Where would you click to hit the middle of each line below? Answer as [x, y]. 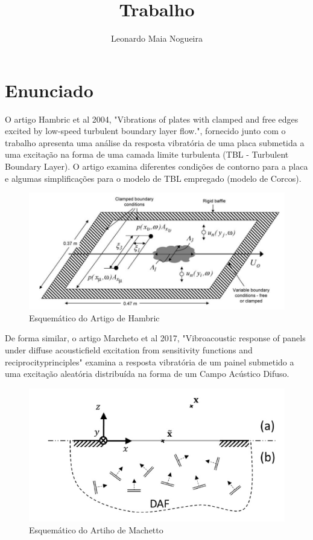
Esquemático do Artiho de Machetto [96, 529]
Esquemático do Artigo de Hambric [94, 317]
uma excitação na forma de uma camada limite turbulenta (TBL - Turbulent [147, 154]
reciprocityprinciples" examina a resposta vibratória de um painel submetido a [150, 362]
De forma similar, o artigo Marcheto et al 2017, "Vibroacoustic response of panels [155, 338]
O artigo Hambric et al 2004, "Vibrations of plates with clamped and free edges [152, 119]
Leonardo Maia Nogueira [157, 38]
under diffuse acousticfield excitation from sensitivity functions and [129, 350]
